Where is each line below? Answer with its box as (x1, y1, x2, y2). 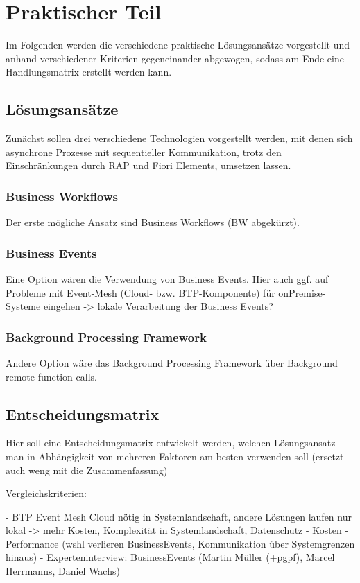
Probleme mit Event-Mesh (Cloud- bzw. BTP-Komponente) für (6, 285, 275, 299)
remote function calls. (6, 369, 97, 383)
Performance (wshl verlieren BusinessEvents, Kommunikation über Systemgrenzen (6, 536, 355, 550)
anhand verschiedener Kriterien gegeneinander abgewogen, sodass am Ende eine (6, 51, 344, 65)
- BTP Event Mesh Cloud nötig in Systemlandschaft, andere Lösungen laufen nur (6, 509, 352, 523)
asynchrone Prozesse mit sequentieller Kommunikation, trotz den (6, 144, 282, 159)
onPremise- (278, 285, 326, 299)
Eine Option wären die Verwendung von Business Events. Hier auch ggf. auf (6, 271, 329, 286)
